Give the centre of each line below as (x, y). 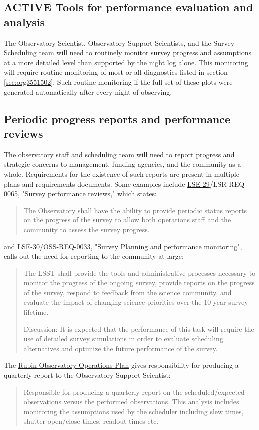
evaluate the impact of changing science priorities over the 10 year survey (136, 302)
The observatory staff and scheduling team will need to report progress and (119, 154)
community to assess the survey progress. (87, 229)
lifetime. (36, 312)
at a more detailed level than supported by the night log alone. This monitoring (126, 62)
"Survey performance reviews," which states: (90, 193)
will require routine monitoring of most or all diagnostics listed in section (116, 72)
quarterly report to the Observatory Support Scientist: (87, 375)
